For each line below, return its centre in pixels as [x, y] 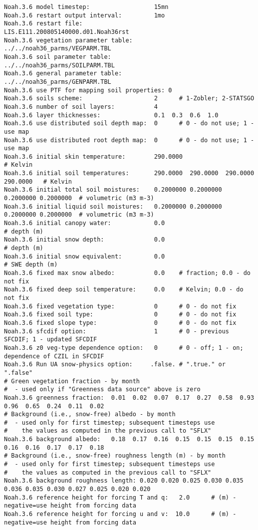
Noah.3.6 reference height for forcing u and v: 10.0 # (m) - [120, 514]
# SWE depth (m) [31, 265]
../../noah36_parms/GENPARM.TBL [58, 82]
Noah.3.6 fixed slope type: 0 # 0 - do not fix [120, 323]
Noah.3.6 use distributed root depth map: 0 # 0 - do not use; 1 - [129, 140]
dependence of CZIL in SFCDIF [54, 356]
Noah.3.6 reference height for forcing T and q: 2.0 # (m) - [120, 497]
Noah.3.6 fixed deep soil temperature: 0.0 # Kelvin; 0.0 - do [124, 290]
